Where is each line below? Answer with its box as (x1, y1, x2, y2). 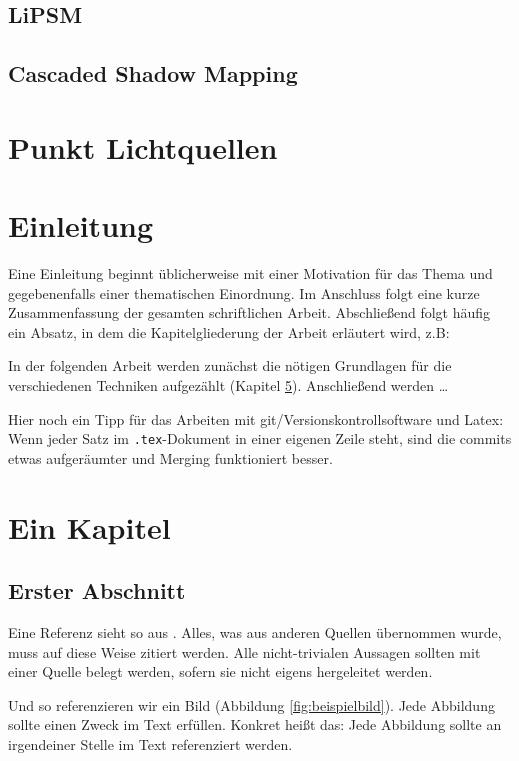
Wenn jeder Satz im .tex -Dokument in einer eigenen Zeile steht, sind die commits (8, 428, 512, 449)
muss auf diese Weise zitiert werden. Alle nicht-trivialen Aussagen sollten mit (8, 641, 481, 662)
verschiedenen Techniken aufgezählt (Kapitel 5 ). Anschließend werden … (8, 375, 449, 396)
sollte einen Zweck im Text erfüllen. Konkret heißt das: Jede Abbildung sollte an (8, 714, 502, 735)
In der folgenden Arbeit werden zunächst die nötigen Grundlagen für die (8, 355, 452, 376)
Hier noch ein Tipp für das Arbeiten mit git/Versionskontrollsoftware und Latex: (8, 408, 504, 429)
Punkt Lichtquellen (8, 126, 278, 167)
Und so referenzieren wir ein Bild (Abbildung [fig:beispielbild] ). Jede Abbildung (8, 694, 495, 715)
